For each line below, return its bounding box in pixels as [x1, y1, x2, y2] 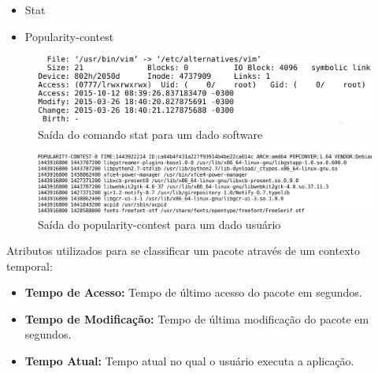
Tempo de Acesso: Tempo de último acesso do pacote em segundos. [24, 284, 362, 301]
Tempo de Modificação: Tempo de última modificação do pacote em [24, 310, 369, 327]
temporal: [6, 257, 53, 274]
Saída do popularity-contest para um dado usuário [38, 215, 281, 232]
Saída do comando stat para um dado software [38, 125, 263, 142]
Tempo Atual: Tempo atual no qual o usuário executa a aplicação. [24, 353, 354, 369]
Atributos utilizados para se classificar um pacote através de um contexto [6, 242, 360, 259]
